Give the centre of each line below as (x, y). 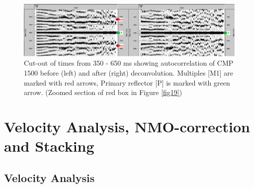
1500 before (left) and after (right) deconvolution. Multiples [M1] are (129, 72)
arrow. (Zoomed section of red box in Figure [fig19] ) (103, 92)
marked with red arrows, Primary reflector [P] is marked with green (127, 82)
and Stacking (49, 146)
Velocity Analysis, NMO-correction (127, 126)
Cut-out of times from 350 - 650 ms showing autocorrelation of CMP (129, 63)
